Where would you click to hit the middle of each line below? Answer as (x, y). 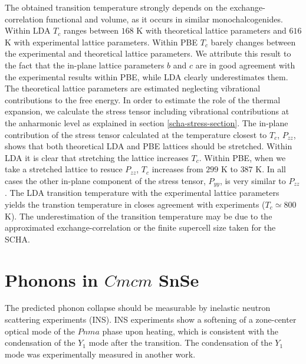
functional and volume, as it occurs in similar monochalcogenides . (164, 19)
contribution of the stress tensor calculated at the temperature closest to (136, 134)
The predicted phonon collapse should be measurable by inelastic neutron (138, 308)
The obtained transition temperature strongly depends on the (116, 7)
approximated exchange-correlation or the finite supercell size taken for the (140, 227)
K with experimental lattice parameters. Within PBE (101, 42)
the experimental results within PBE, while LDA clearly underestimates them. (147, 76)
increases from (177, 169)
